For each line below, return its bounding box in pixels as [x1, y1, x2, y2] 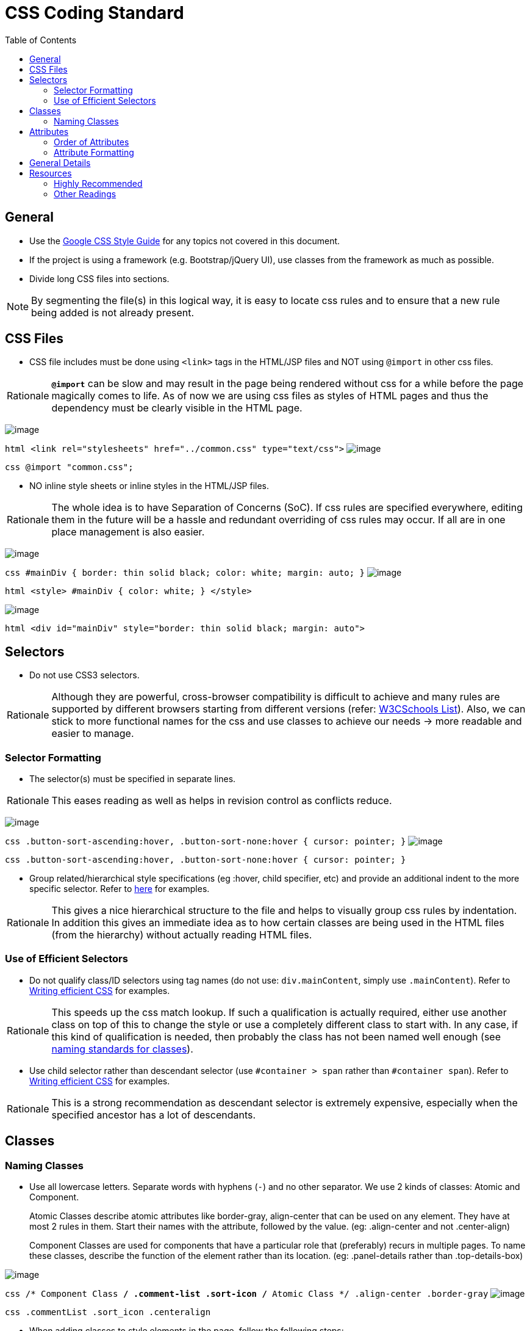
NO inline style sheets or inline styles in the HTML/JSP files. [29, 481, 270, 491]
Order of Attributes [54, 136, 129, 147]
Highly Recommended [54, 178, 143, 189]
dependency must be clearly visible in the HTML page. [51, 402, 303, 415]
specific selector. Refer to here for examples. [29, 883, 210, 894]
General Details [29, 157, 91, 168]
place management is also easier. [51, 526, 205, 539]
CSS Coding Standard [5, 2, 184, 23]
